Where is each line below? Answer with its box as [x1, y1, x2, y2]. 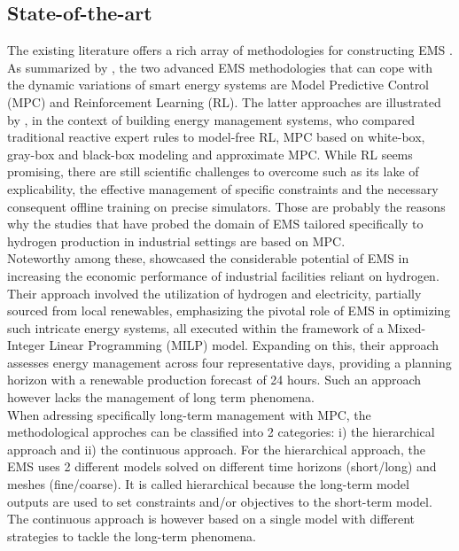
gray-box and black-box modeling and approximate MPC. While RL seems [7, 144, 413, 163]
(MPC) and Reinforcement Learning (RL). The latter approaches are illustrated [7, 92, 441, 111]
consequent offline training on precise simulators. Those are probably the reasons [7, 197, 446, 215]
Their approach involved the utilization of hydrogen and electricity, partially [7, 283, 422, 302]
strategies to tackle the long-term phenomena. [7, 526, 256, 545]
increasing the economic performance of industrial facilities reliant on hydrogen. [7, 266, 440, 284]
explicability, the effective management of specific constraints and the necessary [7, 179, 439, 198]
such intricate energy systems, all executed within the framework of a [7, 318, 384, 337]
